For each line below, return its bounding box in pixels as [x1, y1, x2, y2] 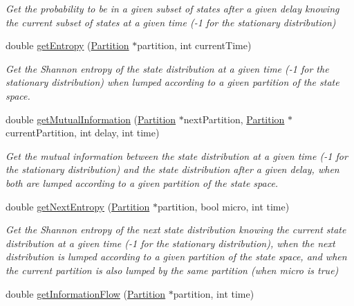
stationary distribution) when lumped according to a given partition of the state [6, 75, 339, 89]
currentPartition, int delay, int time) [6, 125, 160, 140]
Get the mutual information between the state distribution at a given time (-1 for [6, 148, 348, 163]
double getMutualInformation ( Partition [6, 111, 176, 126]
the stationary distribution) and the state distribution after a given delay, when [6, 162, 339, 177]
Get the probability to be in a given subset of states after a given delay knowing [6, 1, 339, 15]
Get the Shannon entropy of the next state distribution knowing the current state [6, 222, 346, 237]
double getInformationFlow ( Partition [6, 286, 166, 300]
